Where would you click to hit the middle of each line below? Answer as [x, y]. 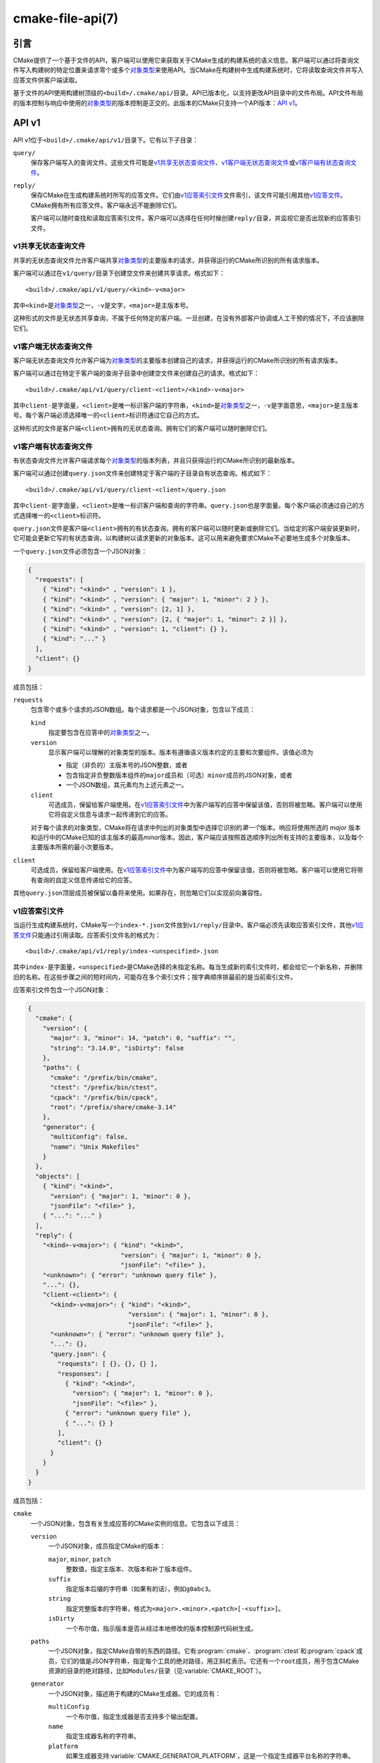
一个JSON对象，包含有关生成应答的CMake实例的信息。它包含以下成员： [135, 1523]
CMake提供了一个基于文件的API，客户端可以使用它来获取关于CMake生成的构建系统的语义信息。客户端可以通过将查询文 [186, 61]
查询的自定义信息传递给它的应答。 [86, 880]
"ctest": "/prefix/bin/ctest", [104, 1087]
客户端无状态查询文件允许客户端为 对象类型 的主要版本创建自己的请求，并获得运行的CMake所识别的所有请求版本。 [177, 360]
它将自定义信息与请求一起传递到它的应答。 [110, 815]
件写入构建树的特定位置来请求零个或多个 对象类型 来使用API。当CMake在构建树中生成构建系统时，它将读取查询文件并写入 [188, 70]
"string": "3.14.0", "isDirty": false [117, 1048]
